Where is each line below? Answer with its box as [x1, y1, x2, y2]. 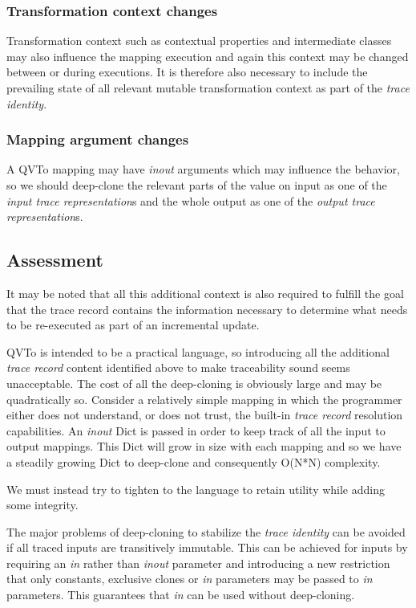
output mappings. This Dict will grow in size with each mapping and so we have [6, 438, 402, 455]
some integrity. [6, 496, 79, 513]
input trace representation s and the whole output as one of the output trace [6, 192, 375, 209]
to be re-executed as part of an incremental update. [6, 316, 260, 333]
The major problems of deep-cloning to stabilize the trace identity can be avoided [6, 523, 406, 540]
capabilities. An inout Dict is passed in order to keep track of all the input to [6, 422, 386, 439]
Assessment [6, 247, 103, 272]
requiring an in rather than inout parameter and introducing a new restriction [6, 554, 390, 571]
